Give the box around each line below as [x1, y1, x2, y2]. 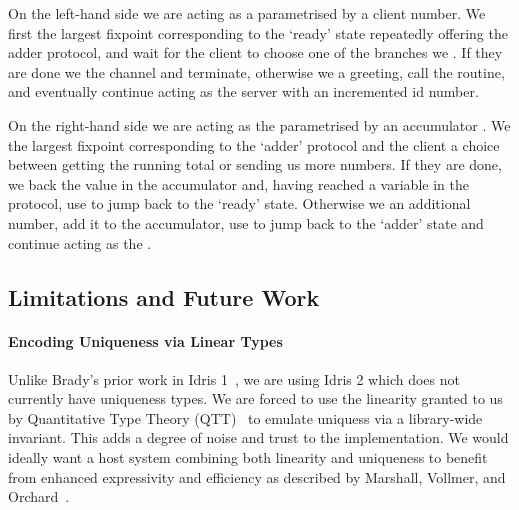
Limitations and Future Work [8, 281, 320, 312]
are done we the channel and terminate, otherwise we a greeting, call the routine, [8, 61, 505, 82]
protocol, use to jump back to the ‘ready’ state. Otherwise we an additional [8, 193, 471, 214]
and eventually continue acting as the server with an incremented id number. [8, 81, 479, 102]
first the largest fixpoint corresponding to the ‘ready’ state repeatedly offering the [8, 22, 508, 43]
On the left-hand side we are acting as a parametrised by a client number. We [8, 3, 486, 23]
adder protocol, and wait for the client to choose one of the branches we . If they [8, 42, 503, 63]
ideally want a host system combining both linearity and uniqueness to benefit [8, 447, 488, 468]
